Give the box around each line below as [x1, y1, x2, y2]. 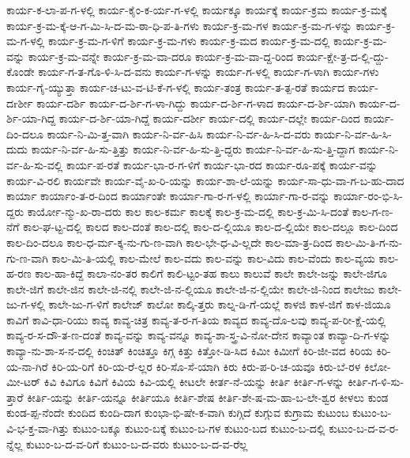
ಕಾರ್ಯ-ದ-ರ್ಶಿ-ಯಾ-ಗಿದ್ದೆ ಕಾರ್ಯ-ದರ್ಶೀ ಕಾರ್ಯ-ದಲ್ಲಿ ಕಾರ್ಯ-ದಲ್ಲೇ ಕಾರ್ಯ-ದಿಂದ [58, 110, 360, 127]
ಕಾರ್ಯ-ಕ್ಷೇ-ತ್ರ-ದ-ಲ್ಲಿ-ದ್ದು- [296, 47, 389, 64]
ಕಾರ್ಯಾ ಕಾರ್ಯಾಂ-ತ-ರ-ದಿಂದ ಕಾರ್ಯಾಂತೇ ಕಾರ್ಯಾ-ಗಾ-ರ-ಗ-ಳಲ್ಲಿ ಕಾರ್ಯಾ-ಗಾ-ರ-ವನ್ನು [6, 187, 330, 204]
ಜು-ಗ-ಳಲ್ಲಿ [6, 296, 45, 312]
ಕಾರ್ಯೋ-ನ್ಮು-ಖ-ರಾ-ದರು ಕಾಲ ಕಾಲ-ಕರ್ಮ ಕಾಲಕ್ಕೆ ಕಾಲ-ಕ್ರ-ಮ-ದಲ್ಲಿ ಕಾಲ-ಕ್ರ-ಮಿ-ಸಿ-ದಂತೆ [27, 203, 349, 219]
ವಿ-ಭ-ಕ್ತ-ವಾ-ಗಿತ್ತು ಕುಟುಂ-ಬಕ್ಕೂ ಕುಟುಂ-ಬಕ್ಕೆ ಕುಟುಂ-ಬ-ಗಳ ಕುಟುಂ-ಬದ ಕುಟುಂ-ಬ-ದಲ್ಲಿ [6, 420, 325, 437]
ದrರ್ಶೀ [6, 94, 33, 111]
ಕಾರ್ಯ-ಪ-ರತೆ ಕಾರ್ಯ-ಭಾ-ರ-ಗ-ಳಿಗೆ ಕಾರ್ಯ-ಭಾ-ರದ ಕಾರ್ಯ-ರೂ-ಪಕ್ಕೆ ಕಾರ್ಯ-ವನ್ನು [66, 156, 378, 172]
